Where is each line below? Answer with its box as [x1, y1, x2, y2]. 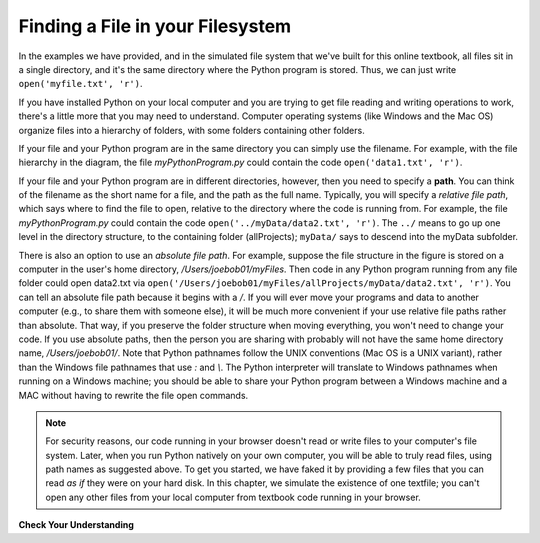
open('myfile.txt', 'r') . [18, 78, 143, 90]
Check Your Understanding [18, 519, 134, 531]
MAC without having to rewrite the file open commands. [18, 389, 249, 401]
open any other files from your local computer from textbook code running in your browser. [45, 491, 422, 503]
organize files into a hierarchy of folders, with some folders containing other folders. [18, 124, 365, 136]
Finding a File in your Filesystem [18, 15, 292, 37]
